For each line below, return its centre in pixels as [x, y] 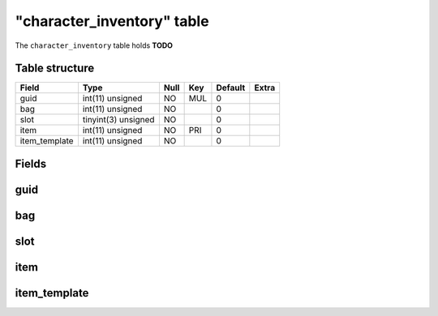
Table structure [55, 68]
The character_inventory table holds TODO [94, 45]
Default [231, 88]
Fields [31, 163]
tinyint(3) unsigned [118, 120]
